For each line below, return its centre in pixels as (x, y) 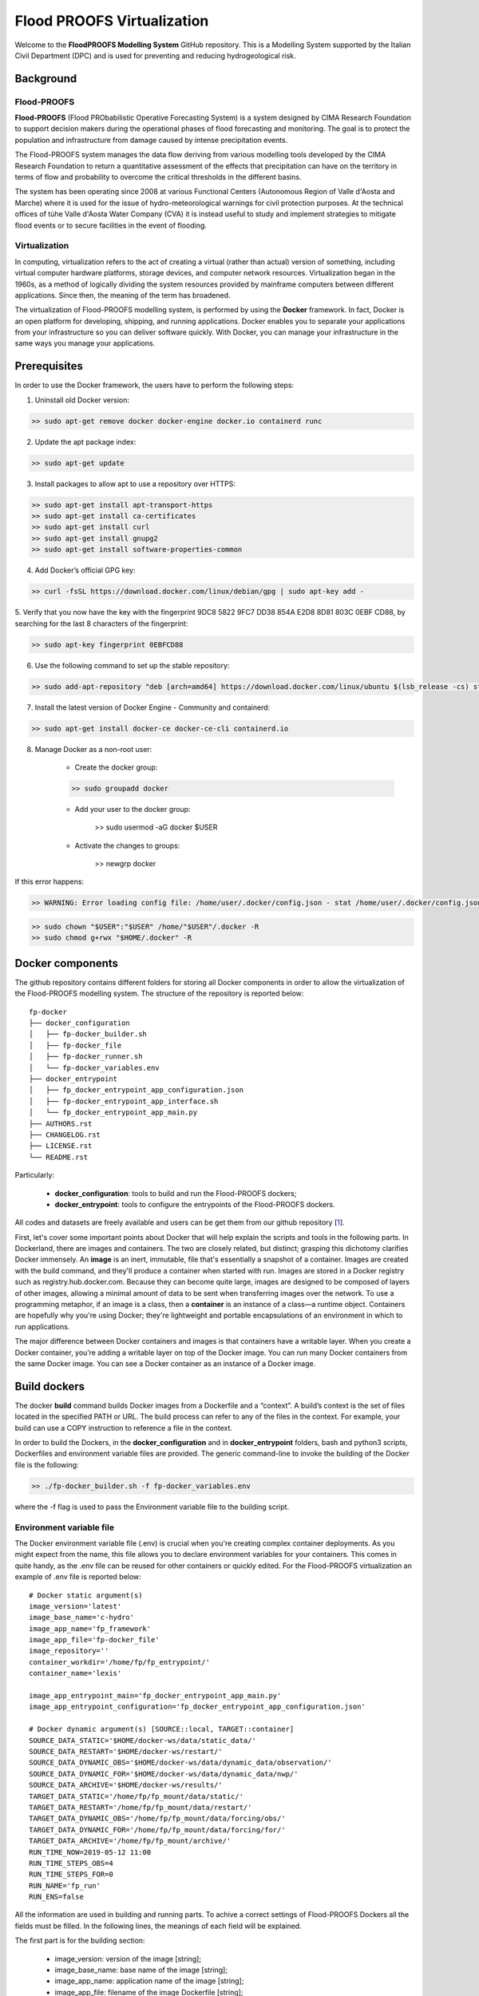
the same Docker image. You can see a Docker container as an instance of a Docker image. (165, 1364)
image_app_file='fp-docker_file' (94, 1640)
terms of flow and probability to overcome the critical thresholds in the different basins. (158, 177)
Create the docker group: (116, 767)
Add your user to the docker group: (133, 809)
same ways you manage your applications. (85, 343)
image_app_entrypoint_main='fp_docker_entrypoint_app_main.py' (155, 1696)
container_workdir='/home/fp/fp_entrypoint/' (120, 1662)
